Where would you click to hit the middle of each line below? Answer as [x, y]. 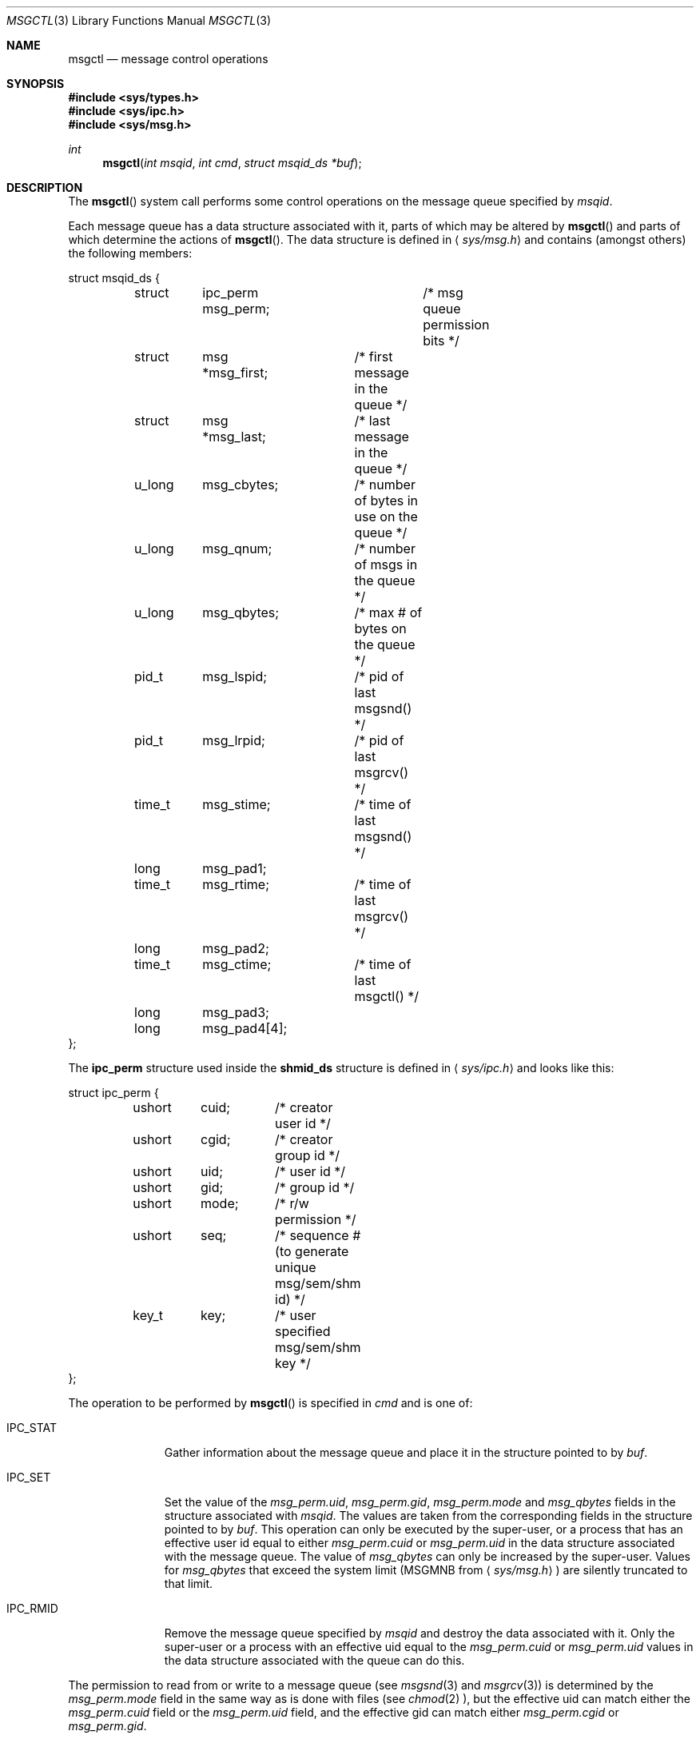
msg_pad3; [236, 1012]
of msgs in [386, 564]
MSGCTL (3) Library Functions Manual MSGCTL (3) [139, 20]
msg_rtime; [236, 884]
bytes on [380, 628]
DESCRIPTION [45, 187]
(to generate [312, 1251]
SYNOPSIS [36, 84]
